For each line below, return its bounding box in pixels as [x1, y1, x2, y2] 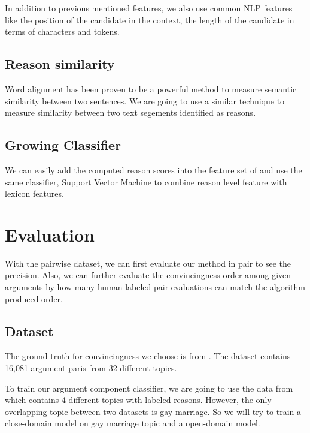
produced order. [5, 292, 63, 305]
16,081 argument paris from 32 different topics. [5, 362, 177, 374]
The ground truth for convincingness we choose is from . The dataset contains [5, 350, 291, 362]
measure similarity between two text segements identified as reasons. [5, 106, 256, 119]
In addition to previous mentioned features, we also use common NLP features [5, 2, 293, 14]
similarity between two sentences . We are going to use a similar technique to [5, 94, 285, 107]
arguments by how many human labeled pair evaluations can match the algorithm [5, 281, 305, 293]
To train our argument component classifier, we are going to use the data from [5, 381, 293, 394]
